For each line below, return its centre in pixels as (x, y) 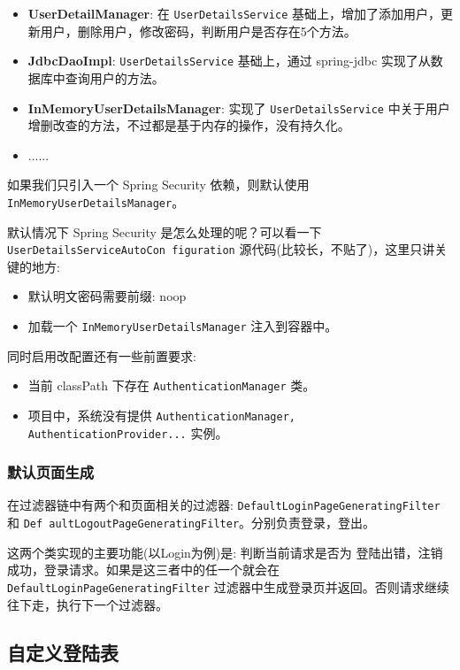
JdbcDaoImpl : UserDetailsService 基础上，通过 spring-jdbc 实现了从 (229, 61)
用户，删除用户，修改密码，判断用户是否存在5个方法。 (198, 31)
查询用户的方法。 (115, 77)
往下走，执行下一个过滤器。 (88, 604)
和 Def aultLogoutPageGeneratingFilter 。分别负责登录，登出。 (192, 523)
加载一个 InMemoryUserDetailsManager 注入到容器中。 (183, 326)
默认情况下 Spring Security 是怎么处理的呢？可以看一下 (165, 231)
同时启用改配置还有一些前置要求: (102, 355)
